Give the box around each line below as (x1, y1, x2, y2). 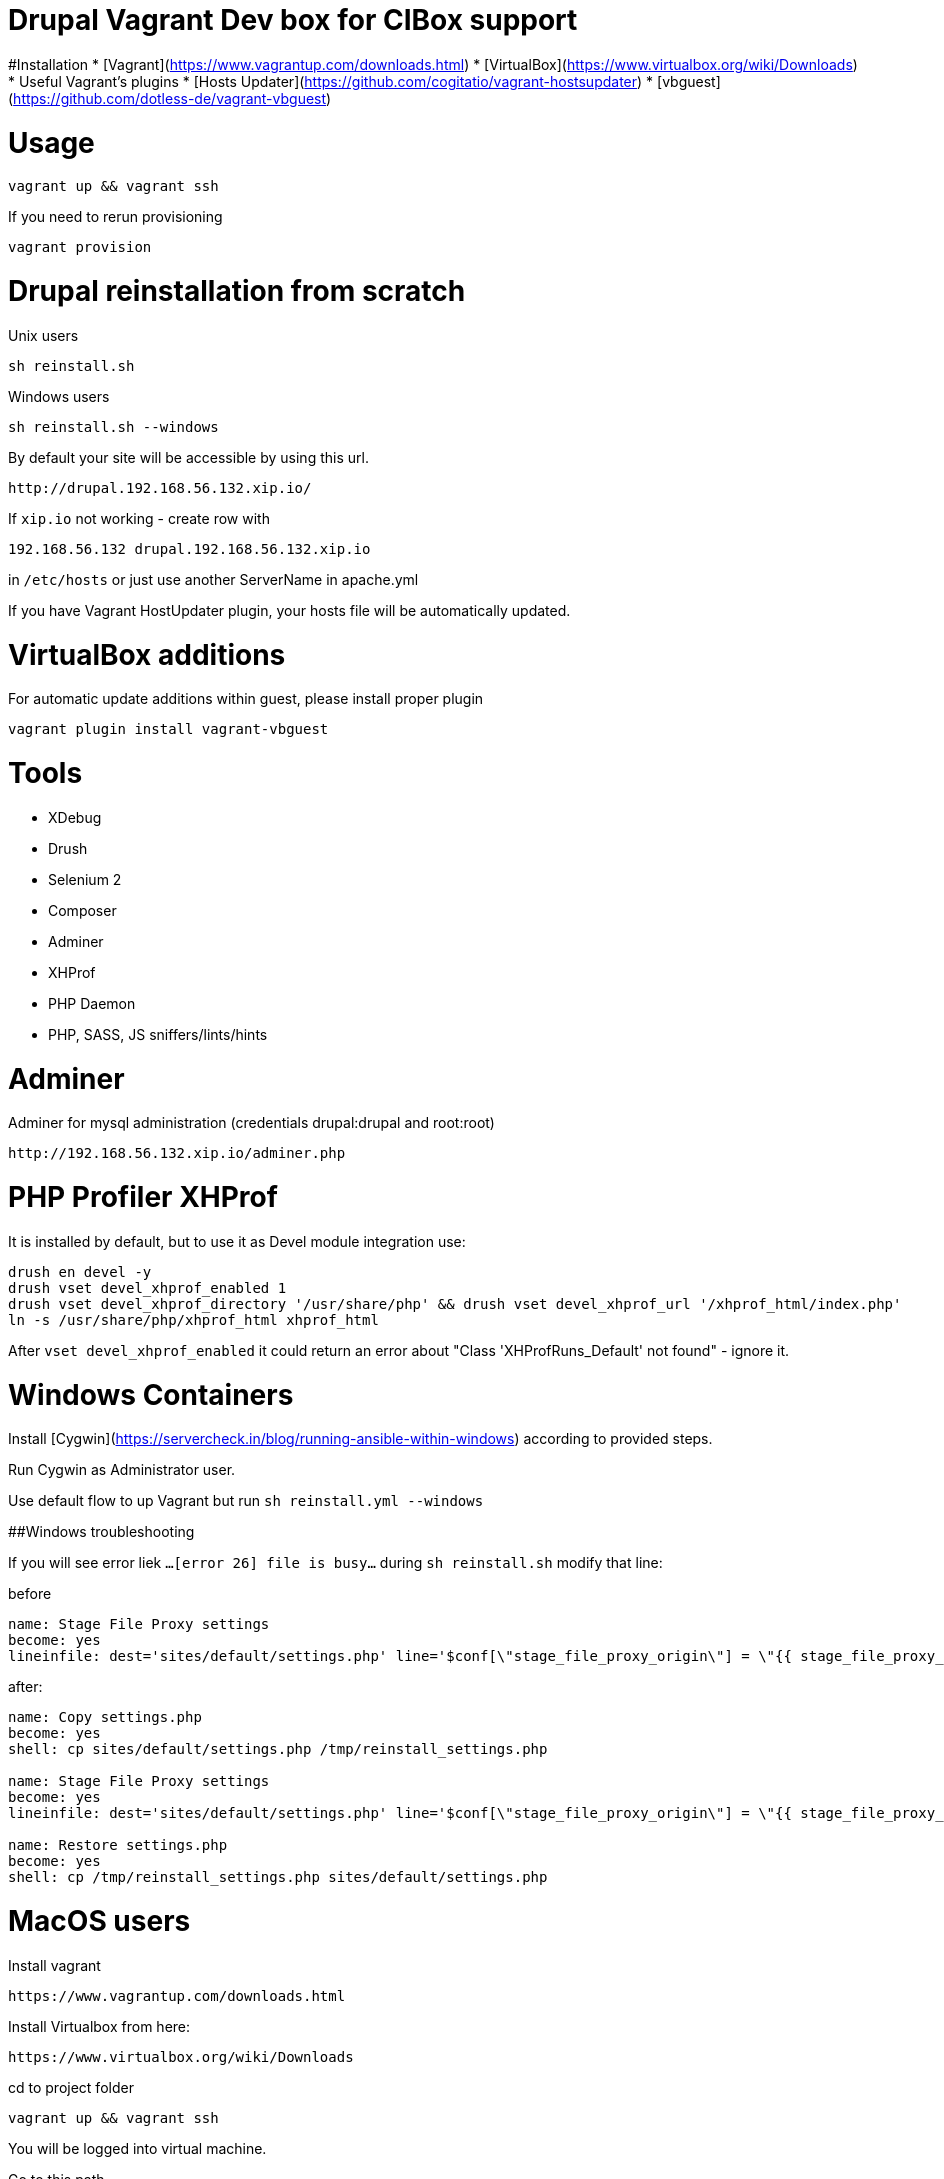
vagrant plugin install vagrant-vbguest (8, 721, 329, 738)
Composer (48, 901, 117, 919)
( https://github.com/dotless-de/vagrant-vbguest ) (8, 89, 332, 107)
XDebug (48, 808, 102, 826)
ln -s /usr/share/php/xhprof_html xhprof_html (8, 1311, 379, 1328)
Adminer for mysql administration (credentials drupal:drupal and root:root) (8, 1114, 495, 1132)
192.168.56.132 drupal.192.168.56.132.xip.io (8, 540, 371, 557)
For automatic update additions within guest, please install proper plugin (8, 690, 484, 708)
